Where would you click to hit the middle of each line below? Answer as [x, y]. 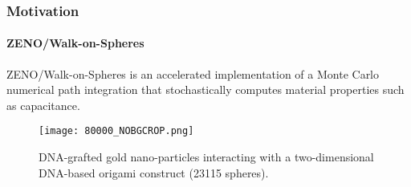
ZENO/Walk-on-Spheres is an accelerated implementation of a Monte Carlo [193, 73]
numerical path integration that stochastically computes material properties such [205, 89]
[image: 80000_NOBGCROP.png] [116, 131]
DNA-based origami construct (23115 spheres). [154, 172]
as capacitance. [43, 105]
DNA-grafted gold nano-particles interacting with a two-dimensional [206, 157]
